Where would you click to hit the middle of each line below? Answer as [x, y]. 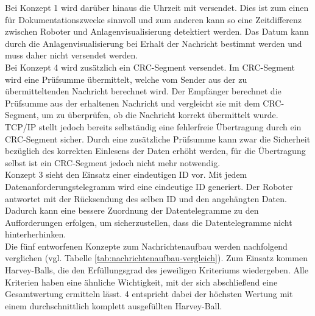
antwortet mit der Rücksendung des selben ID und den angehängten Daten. [146, 198]
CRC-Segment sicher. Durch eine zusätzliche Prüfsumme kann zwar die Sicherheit [158, 139]
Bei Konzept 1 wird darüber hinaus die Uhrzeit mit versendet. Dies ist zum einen [157, 7]
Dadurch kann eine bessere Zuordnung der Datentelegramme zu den [132, 210]
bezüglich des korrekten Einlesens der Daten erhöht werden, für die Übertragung [155, 151]
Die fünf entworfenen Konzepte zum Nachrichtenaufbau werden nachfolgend [146, 246]
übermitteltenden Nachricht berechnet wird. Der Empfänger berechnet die [143, 91]
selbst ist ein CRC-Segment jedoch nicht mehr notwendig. [113, 162]
